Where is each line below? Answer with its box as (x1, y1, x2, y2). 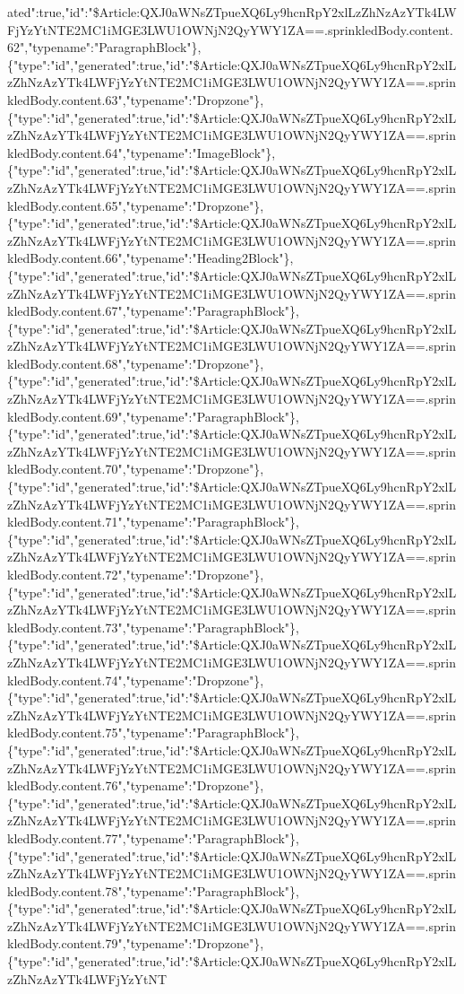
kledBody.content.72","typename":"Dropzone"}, (7, 565, 264, 583)
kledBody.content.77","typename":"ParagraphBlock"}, (7, 828, 299, 847)
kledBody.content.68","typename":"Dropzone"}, (7, 353, 264, 372)
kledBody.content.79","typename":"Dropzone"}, (7, 934, 264, 953)
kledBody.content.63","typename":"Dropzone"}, (7, 90, 264, 109)
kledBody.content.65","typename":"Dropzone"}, (7, 196, 264, 214)
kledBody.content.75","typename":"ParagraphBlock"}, (7, 723, 299, 742)
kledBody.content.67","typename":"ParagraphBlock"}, (7, 301, 299, 320)
